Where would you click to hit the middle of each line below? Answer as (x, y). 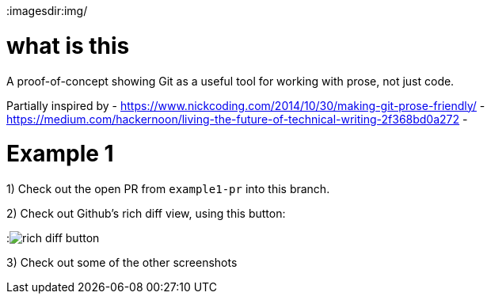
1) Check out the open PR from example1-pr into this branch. (168, 189)
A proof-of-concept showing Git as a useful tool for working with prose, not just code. (230, 81)
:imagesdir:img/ (47, 11)
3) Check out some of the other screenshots (122, 262)
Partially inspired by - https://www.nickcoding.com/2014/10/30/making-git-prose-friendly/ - (246, 105)
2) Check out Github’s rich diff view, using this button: (146, 213)
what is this (68, 46)
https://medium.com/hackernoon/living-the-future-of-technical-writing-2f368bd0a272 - (237, 119)
